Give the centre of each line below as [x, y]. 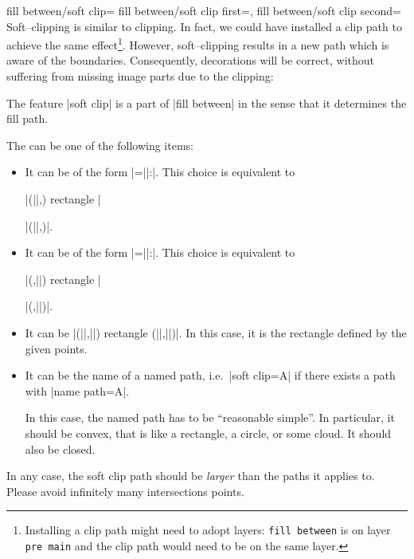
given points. [56, 348]
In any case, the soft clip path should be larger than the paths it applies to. [191, 476]
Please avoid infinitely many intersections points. [125, 491]
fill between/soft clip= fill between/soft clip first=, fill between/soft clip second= [204, 10]
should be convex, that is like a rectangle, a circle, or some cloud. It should [208, 433]
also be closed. [60, 449]
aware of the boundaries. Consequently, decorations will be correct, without [191, 60]
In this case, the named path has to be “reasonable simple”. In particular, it [210, 417]
